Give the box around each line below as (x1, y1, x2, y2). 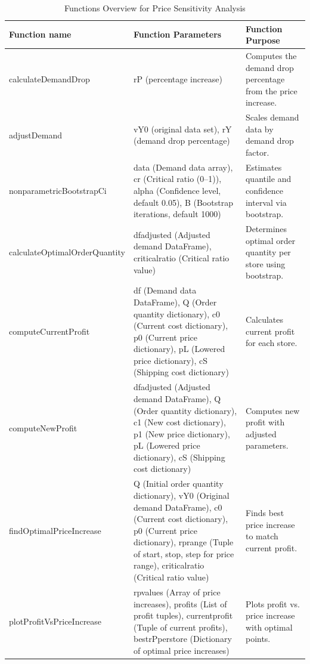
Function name (9, 28, 72, 41)
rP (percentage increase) (133, 73, 222, 85)
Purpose (245, 34, 280, 47)
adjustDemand (9, 128, 62, 141)
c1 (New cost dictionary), (133, 416, 226, 428)
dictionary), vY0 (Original (133, 489, 230, 501)
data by (245, 122, 274, 135)
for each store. (245, 336, 297, 349)
